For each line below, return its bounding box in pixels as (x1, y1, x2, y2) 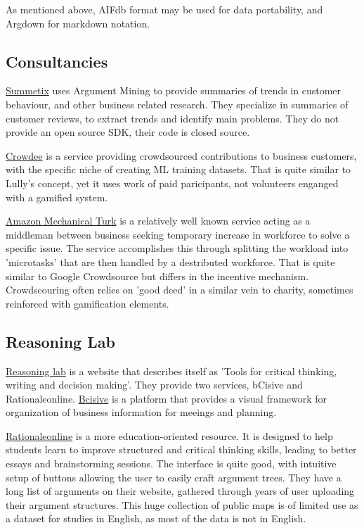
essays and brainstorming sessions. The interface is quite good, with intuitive (6, 456, 337, 471)
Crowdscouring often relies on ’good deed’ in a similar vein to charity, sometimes (6, 282, 353, 297)
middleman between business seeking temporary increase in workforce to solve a (6, 227, 350, 241)
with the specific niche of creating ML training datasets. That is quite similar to (6, 162, 351, 177)
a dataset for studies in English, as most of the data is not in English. (6, 511, 306, 526)
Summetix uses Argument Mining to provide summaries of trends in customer (6, 83, 342, 98)
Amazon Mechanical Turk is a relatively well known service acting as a (6, 213, 311, 228)
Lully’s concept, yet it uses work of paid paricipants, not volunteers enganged (6, 175, 339, 190)
